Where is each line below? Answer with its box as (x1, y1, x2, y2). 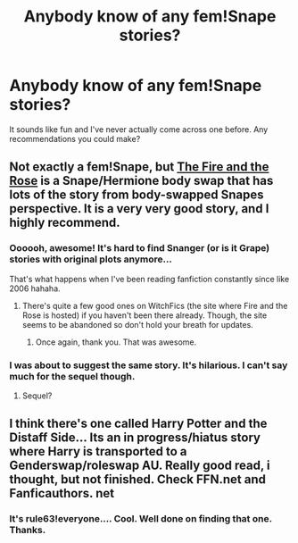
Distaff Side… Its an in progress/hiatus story (9, 430, 261, 446)
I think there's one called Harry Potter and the (9, 416, 268, 431)
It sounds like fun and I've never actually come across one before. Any (9, 123, 269, 135)
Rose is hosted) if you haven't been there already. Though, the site (21, 310, 268, 321)
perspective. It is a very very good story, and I (9, 201, 269, 216)
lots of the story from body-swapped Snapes (9, 188, 265, 203)
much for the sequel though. (9, 370, 136, 382)
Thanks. (9, 524, 46, 537)
